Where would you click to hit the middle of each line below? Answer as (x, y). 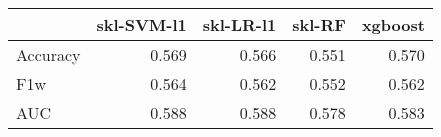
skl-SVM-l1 (141, 24)
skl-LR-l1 (239, 24)
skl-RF (319, 24)
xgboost (393, 24)
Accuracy (48, 54)
